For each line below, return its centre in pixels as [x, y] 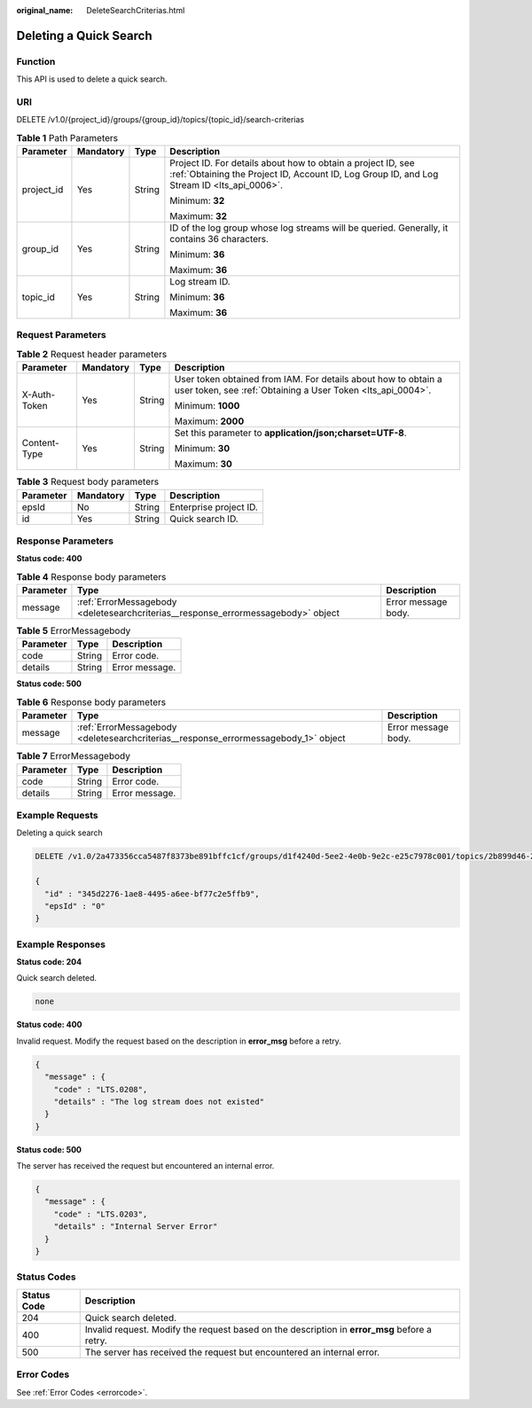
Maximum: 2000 [209, 421]
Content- [40, 443]
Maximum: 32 [199, 216]
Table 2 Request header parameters [92, 354]
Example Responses [61, 944]
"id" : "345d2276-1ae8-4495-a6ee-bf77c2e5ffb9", [153, 894]
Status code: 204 [49, 962]
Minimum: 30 [202, 449]
